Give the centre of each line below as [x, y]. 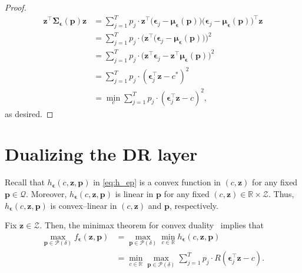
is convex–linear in [84, 205]
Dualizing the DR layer [101, 154]
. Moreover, [47, 193]
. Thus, [281, 193]
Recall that [25, 182]
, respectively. [194, 205]
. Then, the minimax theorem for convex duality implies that [152, 225]
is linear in [134, 193]
